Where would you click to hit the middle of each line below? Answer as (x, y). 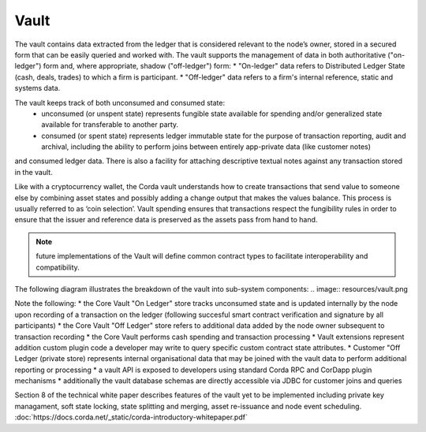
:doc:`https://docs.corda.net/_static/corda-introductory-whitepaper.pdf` (131, 417)
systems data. (37, 88)
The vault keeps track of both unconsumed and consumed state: (120, 102)
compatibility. (58, 267)
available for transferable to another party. (110, 125)
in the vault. (34, 172)
